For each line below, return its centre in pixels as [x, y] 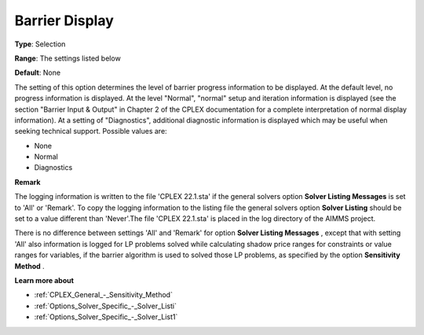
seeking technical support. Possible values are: [91, 131]
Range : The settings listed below [68, 58]
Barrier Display [64, 20]
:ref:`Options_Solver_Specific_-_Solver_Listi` [105, 306]
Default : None [38, 73]
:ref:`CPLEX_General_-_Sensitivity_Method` [103, 295]
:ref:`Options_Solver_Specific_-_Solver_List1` [106, 317]
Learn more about [44, 280]
